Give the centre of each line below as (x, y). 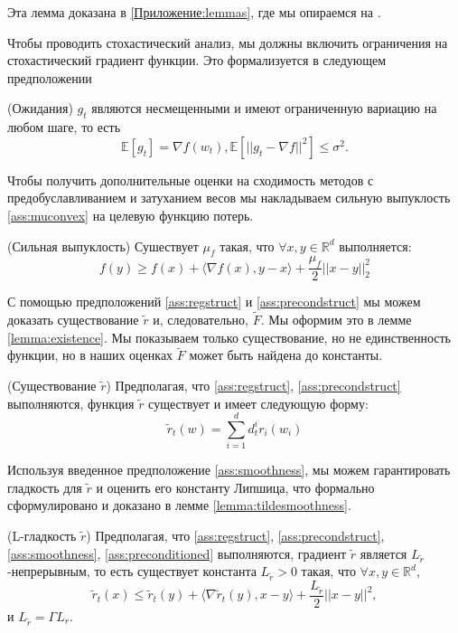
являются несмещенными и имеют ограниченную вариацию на (264, 108)
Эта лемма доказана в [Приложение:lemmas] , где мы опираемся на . (194, 12)
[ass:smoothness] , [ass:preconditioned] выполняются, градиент (177, 553)
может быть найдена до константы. (286, 355)
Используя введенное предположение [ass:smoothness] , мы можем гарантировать (229, 470)
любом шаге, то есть (64, 127)
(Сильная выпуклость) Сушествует (103, 246)
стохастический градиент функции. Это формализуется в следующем (197, 60)
